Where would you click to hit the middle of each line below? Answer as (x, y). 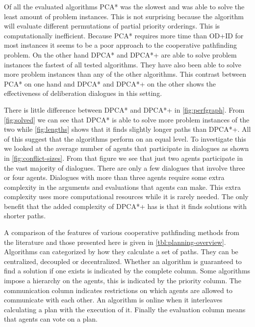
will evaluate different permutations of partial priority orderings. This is (112, 26)
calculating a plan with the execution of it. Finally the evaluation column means (125, 309)
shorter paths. (25, 216)
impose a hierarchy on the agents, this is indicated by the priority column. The (123, 281)
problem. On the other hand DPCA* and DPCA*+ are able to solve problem (120, 54)
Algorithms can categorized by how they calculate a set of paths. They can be (121, 252)
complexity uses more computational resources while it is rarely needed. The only (126, 196)
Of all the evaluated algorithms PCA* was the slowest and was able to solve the (124, 6)
